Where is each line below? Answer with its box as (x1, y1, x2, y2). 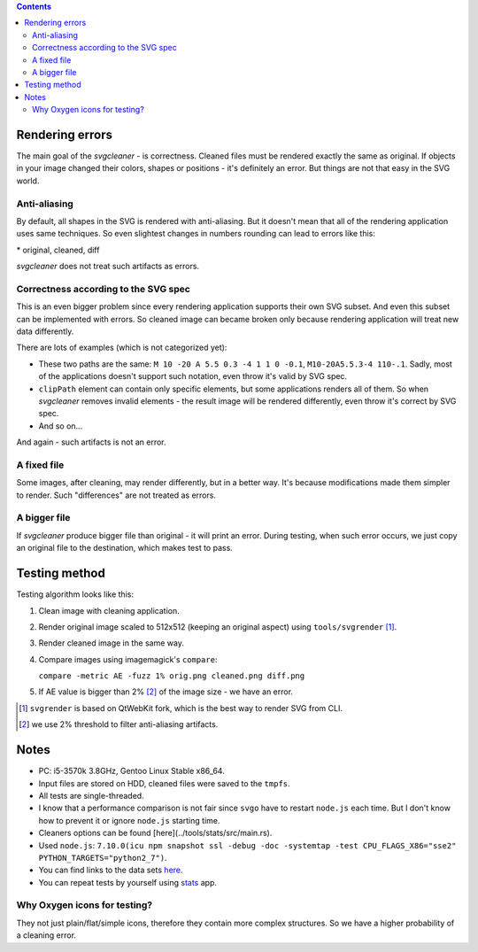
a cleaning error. (16, 930, 77, 940)
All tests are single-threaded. (38, 790, 145, 801)
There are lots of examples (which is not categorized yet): (16, 342, 227, 353)
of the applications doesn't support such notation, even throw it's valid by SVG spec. (38, 371, 348, 382)
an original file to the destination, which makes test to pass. (16, 543, 234, 553)
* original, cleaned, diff (16, 244, 100, 255)
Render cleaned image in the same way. (38, 638, 185, 648)
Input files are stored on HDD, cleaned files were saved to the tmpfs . (38, 778, 291, 788)
